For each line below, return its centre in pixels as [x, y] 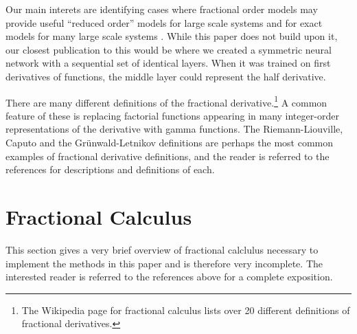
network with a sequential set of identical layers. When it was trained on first [168, 63]
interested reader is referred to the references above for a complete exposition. [169, 277]
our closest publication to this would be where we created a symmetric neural [169, 49]
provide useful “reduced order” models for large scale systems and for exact [164, 22]
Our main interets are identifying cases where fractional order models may [162, 9]
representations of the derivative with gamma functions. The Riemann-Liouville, [174, 129]
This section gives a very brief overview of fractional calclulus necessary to [162, 249]
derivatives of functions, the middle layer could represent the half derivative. [166, 76]
